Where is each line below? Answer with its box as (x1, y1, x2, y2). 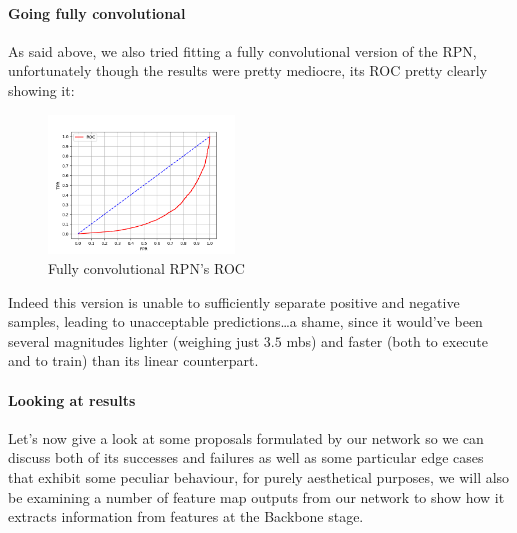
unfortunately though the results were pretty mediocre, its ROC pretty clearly (8, 60, 488, 81)
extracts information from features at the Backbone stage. (8, 506, 364, 527)
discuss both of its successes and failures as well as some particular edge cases (8, 447, 484, 468)
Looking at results (8, 389, 136, 410)
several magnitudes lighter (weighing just (8, 330, 260, 351)
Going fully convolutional (8, 2, 186, 23)
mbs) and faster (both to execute (286, 330, 489, 351)
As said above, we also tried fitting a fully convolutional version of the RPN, (8, 40, 477, 61)
